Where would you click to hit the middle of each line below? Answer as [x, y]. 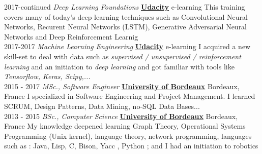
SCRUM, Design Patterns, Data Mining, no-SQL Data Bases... [102, 106]
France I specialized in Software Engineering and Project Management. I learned [130, 96]
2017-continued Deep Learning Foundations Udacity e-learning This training [125, 7]
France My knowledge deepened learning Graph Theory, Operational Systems [125, 126]
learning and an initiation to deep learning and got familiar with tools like [119, 66]
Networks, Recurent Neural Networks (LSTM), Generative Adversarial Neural [126, 27]
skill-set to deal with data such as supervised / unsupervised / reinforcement [123, 56]
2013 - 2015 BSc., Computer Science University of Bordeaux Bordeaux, [121, 116]
